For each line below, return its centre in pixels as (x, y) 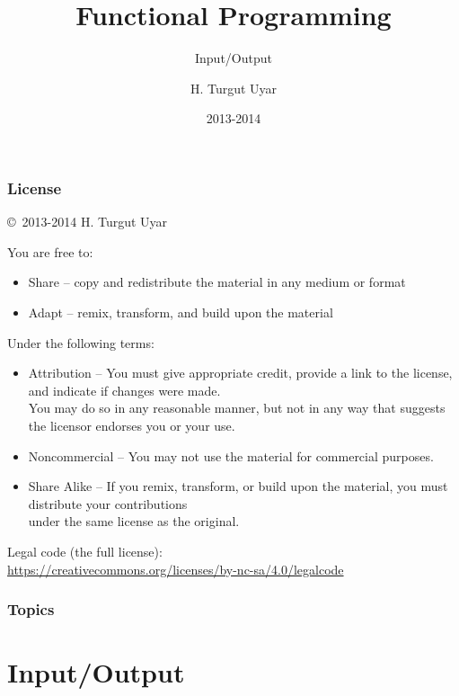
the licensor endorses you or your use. (132, 425)
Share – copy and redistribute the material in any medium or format (217, 282)
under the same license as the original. (134, 521)
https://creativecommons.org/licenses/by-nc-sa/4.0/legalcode (176, 569)
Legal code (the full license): (85, 551)
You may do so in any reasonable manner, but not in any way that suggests (237, 408)
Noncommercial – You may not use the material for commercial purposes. (231, 455)
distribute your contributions (108, 503)
